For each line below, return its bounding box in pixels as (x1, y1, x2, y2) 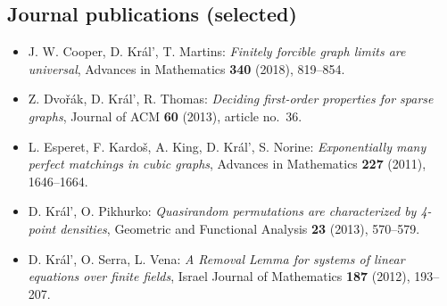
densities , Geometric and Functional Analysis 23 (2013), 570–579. (60, 219, 420, 237)
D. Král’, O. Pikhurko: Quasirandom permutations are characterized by (28, 202, 417, 220)
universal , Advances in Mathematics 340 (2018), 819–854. (28, 59, 345, 78)
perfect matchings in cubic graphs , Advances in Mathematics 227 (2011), (28, 154, 426, 173)
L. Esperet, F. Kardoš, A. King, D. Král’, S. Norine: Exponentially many (28, 136, 426, 155)
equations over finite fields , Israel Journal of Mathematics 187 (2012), (28, 267, 410, 285)
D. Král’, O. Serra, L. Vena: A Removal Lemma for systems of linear (28, 249, 405, 268)
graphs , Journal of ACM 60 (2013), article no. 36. (28, 106, 302, 125)
